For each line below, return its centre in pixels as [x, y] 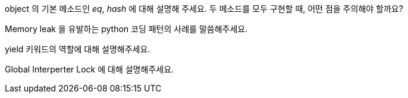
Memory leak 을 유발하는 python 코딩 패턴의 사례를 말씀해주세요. [126, 29]
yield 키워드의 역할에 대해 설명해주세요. [78, 49]
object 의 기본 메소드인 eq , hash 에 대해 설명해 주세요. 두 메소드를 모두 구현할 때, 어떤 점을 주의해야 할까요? [204, 9]
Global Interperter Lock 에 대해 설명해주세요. [90, 69]
